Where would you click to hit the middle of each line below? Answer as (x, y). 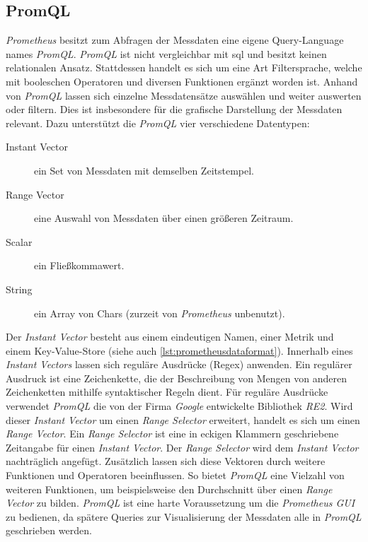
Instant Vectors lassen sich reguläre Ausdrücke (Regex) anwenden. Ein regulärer (179, 364)
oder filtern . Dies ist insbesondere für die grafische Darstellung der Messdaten (174, 109)
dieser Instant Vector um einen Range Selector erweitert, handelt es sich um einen (183, 419)
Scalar (19, 241)
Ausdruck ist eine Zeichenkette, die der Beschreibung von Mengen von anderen (177, 378)
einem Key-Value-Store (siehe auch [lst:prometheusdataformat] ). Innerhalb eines (179, 350)
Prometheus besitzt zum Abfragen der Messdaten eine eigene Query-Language (175, 40)
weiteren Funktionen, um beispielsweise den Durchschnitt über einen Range (169, 489)
